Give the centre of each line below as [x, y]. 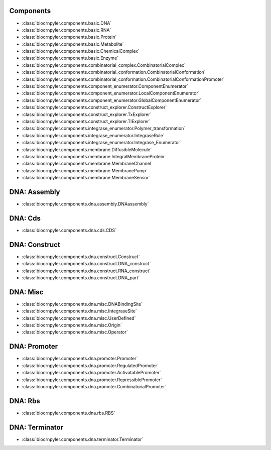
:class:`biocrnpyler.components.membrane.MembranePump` [85, 170]
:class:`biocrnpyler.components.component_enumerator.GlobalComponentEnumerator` [112, 100]
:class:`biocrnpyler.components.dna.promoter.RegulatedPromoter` [90, 365]
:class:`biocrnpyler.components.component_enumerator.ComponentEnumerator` [105, 86]
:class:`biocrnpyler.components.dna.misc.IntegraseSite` [80, 311]
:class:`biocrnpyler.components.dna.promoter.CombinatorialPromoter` [94, 386]
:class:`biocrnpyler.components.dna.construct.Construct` [81, 257]
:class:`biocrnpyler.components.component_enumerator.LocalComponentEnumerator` [111, 93]
